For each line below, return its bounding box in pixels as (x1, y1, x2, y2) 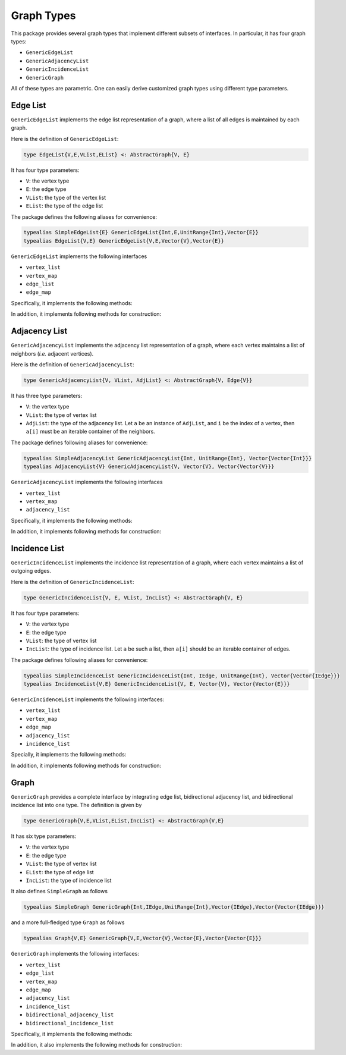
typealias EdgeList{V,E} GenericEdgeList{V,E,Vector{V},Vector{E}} (23, 237, 225, 244)
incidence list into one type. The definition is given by (11, 802, 142, 809)
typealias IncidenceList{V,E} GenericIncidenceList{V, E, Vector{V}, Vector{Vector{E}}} (23, 681, 291, 687)
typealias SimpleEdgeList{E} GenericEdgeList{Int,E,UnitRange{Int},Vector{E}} (23, 229, 259, 236)
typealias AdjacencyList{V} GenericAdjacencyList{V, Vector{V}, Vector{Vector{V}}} (23, 463, 275, 470)
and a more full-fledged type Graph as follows (11, 919, 125, 926)
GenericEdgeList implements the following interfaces (11, 253, 147, 260)
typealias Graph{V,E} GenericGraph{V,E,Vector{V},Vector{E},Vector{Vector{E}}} (23, 935, 262, 942)
